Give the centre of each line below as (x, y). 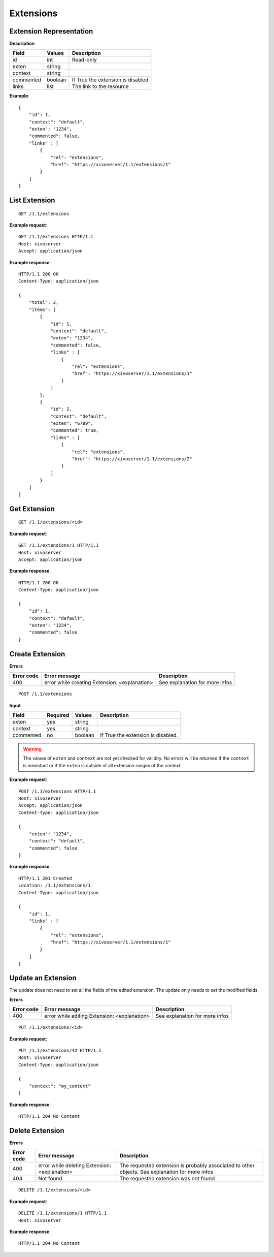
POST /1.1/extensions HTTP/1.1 (57, 791)
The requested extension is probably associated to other (187, 1166)
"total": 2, (44, 303)
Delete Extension (37, 1130)
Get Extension (32, 509)
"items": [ (42, 309)
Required (58, 715)
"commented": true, (75, 430)
